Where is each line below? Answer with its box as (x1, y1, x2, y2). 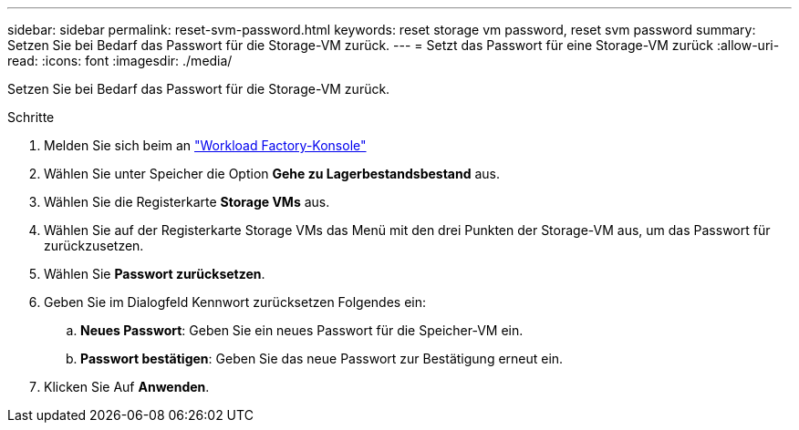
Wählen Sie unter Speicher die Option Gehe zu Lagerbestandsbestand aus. (44, 166, 500, 181)
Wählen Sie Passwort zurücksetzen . (44, 266, 265, 282)
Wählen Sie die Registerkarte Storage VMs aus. (44, 194, 330, 210)
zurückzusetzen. (44, 238, 144, 253)
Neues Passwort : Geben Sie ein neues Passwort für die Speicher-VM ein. (80, 322, 524, 338)
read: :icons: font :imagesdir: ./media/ (7, 53, 233, 68)
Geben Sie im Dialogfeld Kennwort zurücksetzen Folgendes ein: (44, 294, 427, 310)
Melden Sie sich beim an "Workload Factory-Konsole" (44, 138, 367, 153)
